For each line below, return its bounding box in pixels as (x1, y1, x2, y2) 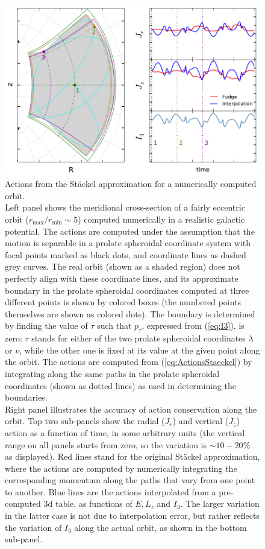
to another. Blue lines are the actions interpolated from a (5, 485, 216, 498)
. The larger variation (180, 497, 260, 510)
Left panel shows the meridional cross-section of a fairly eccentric (5, 201, 245, 214)
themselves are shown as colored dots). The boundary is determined (5, 307, 255, 320)
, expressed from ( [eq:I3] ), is (142, 319, 245, 332)
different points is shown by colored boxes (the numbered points (5, 296, 242, 308)
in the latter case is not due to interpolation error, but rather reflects (5, 509, 260, 522)
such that (97, 319, 132, 332)
